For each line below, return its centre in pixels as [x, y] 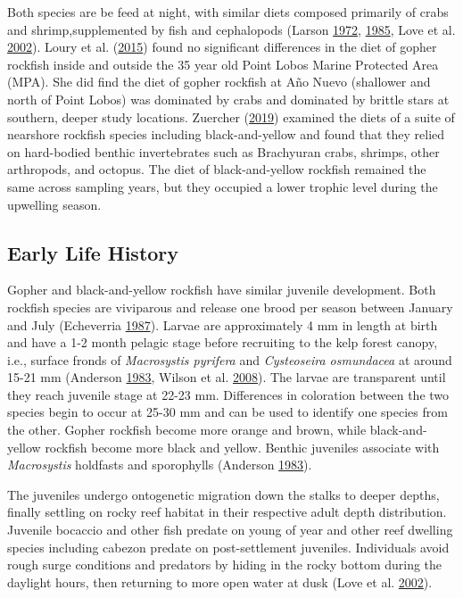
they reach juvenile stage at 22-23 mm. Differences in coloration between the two [228, 394]
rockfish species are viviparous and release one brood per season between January [230, 307]
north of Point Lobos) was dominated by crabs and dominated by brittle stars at [228, 99]
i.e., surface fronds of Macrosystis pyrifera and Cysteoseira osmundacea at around [230, 359]
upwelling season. [54, 204]
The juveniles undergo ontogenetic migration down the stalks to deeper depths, [223, 494]
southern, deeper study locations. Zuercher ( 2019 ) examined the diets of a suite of [231, 116]
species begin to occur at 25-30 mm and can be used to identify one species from [227, 412]
